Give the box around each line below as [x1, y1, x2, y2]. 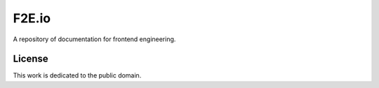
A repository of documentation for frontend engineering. [13, 35, 176, 43]
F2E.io [13, 10, 51, 26]
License [13, 53, 48, 65]
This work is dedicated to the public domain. [13, 71, 142, 80]
